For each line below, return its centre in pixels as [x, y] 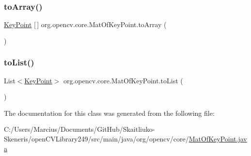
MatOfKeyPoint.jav [218, 139]
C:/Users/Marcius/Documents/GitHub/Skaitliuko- [79, 129]
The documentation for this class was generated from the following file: [109, 113]
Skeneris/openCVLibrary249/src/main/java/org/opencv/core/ [96, 139]
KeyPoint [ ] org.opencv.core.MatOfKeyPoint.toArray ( [85, 24]
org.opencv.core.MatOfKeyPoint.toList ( [123, 80]
